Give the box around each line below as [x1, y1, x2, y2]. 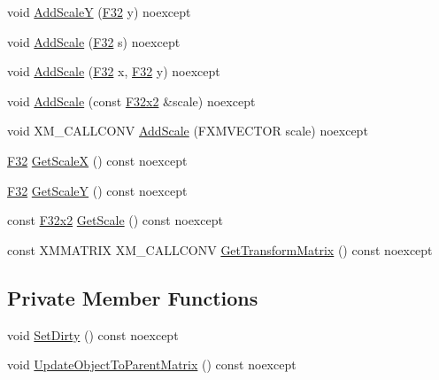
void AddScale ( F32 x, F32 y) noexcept [7, 62, 220, 81]
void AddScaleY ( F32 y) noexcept [7, 3, 191, 20]
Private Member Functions [7, 283, 258, 311]
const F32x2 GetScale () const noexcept [7, 211, 223, 229]
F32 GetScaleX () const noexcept [7, 151, 188, 169]
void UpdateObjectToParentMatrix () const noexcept [7, 355, 297, 374]
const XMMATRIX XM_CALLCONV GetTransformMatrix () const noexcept [7, 240, 433, 259]
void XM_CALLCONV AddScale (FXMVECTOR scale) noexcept [7, 121, 368, 140]
